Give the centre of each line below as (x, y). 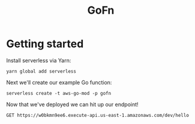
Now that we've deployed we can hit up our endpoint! (73, 104)
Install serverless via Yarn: (39, 60)
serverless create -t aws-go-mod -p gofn (59, 93)
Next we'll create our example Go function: (59, 82)
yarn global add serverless (41, 71)
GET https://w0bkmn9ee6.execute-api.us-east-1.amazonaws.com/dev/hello (97, 115)
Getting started (45, 44)
